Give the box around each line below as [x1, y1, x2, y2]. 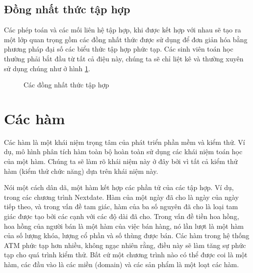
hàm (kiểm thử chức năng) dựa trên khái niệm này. [4, 165, 158, 176]
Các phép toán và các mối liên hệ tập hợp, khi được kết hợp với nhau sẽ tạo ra [4, 25, 241, 35]
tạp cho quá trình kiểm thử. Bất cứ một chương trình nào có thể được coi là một [4, 249, 248, 260]
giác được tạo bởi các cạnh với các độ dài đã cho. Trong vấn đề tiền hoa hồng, [4, 211, 239, 221]
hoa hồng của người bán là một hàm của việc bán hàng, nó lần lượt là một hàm [4, 220, 244, 231]
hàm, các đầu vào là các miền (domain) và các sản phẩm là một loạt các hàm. [4, 259, 239, 270]
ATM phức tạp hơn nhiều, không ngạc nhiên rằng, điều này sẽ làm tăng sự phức [4, 240, 246, 250]
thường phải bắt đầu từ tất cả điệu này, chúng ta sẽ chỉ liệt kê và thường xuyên [4, 53, 244, 63]
